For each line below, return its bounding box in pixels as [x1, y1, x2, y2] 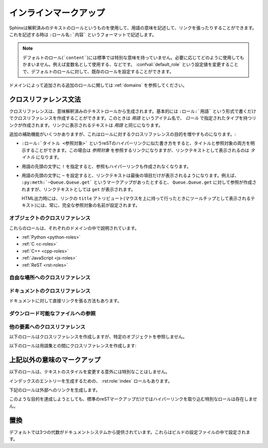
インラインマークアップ [9, 7, 105, 18]
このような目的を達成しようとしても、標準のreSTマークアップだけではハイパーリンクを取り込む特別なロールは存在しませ [9, 396, 258, 402]
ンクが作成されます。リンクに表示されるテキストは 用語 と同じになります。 [9, 122, 163, 128]
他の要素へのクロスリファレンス [9, 323, 86, 330]
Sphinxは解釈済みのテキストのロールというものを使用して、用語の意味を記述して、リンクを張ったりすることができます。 [9, 25, 257, 31]
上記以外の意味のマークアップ [9, 356, 101, 364]
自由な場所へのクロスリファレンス [9, 274, 91, 281]
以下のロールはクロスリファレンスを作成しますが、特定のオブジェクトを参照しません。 [9, 333, 188, 339]
